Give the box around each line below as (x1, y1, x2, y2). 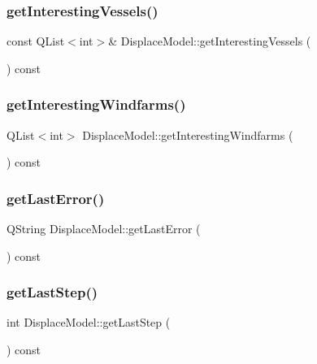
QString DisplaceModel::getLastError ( (7, 220, 201, 237)
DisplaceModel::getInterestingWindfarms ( (82, 126, 293, 143)
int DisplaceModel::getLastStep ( (7, 314, 171, 331)
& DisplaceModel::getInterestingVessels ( (108, 32, 311, 50)
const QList (7, 32, 65, 50)
